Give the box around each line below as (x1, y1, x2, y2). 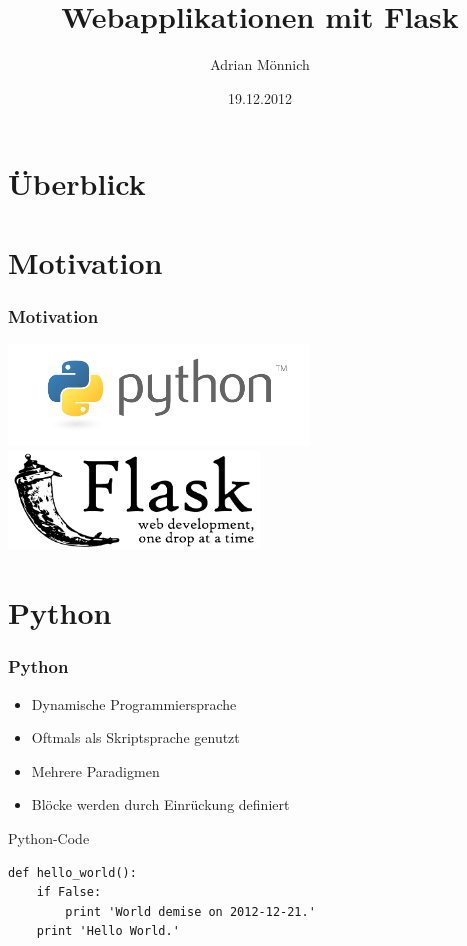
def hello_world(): (8, 865, 137, 880)
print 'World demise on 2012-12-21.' (65, 904, 316, 919)
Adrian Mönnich (210, 54, 310, 75)
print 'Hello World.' (36, 924, 180, 939)
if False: (36, 885, 102, 900)
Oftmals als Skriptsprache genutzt (31, 727, 240, 748)
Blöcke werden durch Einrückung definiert (31, 794, 290, 815)
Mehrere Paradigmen (31, 760, 160, 781)
